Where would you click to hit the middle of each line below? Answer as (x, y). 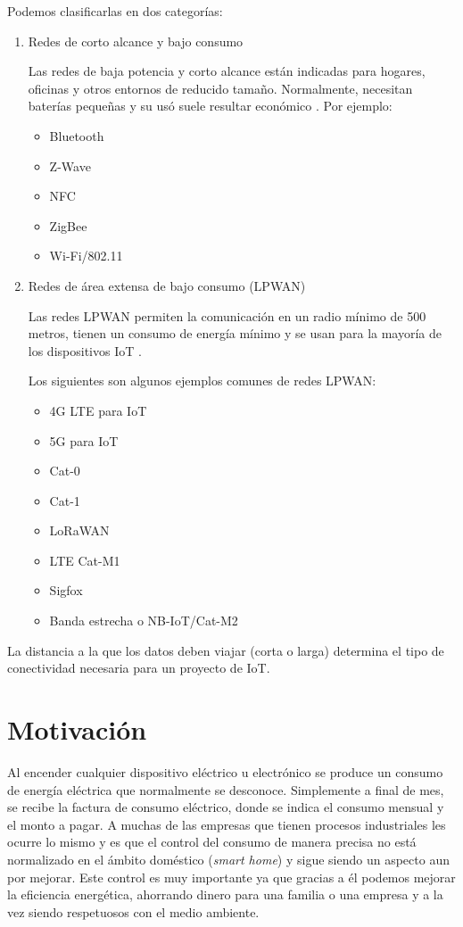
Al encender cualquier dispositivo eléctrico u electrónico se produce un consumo (225, 771)
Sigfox (66, 590)
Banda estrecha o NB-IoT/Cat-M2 (144, 621)
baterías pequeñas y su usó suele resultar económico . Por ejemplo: (210, 106)
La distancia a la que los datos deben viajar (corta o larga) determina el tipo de (226, 650)
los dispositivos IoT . (85, 350)
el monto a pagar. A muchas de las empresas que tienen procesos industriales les (227, 824)
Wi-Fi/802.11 (86, 256)
